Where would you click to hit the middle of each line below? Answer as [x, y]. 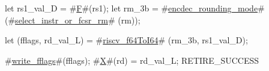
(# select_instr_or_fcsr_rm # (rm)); [73, 20]
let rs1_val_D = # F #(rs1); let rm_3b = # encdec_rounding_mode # [135, 8]
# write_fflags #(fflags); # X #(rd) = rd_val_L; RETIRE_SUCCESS [132, 60]
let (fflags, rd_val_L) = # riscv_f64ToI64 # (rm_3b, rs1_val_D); [126, 40]
